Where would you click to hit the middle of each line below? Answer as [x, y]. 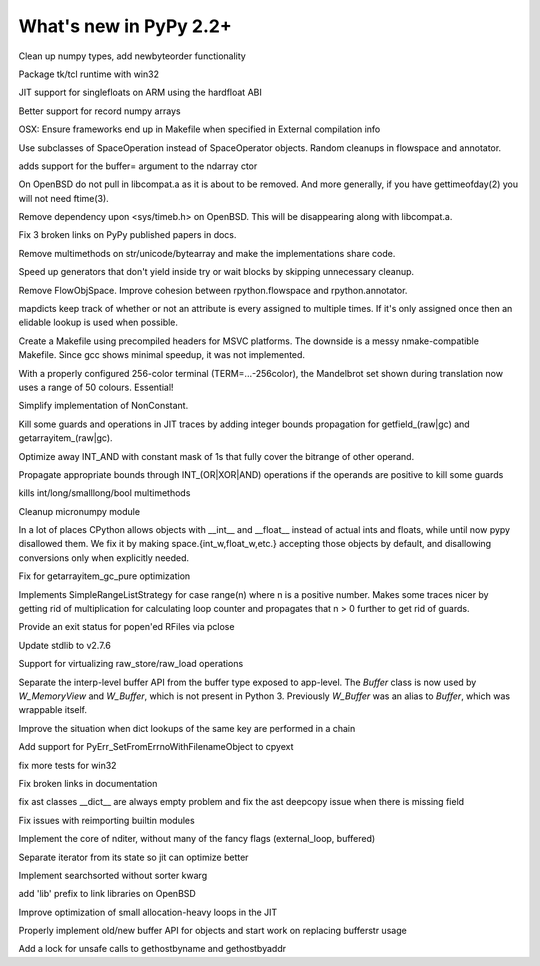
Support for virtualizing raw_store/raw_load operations [131, 664]
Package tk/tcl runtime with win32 [89, 74]
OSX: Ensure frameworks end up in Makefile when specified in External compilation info [199, 129]
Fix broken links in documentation [88, 783]
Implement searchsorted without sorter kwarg [113, 875]
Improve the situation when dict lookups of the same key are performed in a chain [187, 728]
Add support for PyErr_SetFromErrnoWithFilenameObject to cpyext [156, 747]
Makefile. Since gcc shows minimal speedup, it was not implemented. [161, 355]
